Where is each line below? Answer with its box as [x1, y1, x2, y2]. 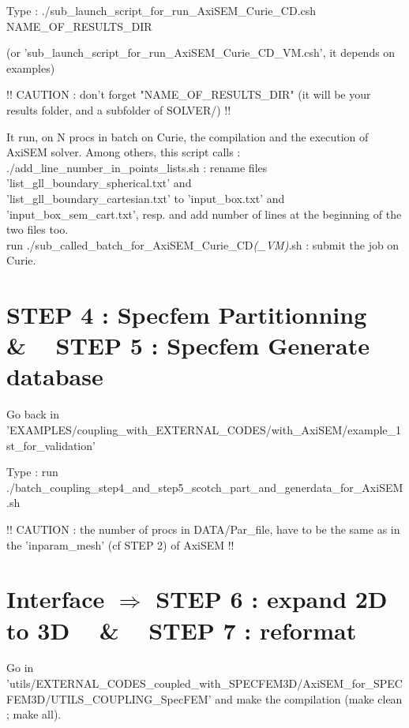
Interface [6, 583, 105, 615]
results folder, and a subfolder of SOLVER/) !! [6, 101, 231, 118]
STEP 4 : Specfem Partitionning [6, 298, 367, 331]
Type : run [6, 463, 58, 480]
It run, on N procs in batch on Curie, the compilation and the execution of [6, 128, 369, 144]
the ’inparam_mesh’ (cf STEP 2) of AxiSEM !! [6, 536, 235, 553]
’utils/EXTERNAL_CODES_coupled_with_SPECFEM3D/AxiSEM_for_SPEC [6, 675, 403, 692]
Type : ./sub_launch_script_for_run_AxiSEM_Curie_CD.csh [6, 2, 317, 18]
